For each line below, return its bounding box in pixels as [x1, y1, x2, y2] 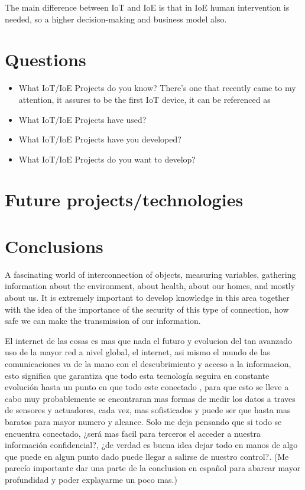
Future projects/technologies [5, 187, 244, 212]
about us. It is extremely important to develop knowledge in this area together [5, 291, 290, 303]
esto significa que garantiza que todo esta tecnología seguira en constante [5, 369, 270, 381]
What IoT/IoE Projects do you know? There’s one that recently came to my [18, 82, 296, 94]
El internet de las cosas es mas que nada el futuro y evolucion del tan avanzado [5, 334, 292, 346]
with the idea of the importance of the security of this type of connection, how [5, 303, 289, 315]
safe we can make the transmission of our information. [5, 314, 201, 327]
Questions [5, 47, 86, 72]
